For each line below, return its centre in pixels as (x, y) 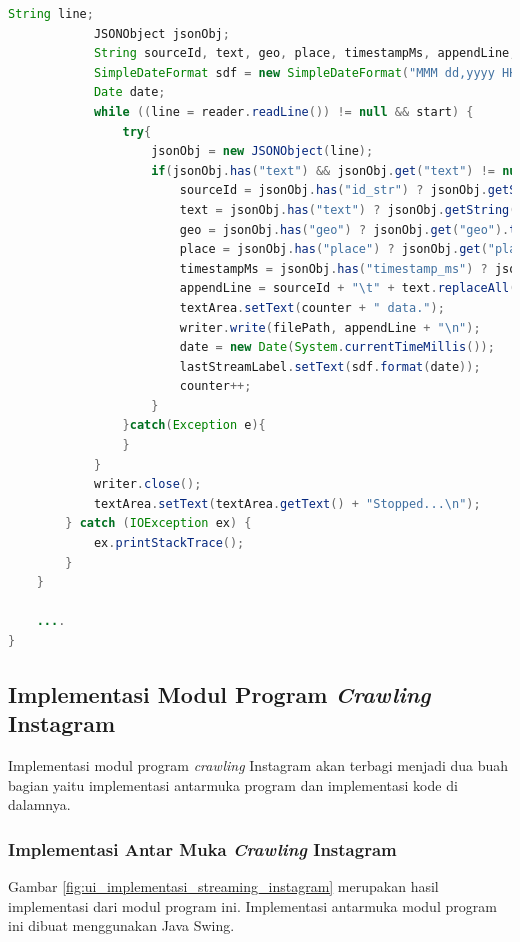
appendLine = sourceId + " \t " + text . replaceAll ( (348, 288)
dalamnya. (39, 804)
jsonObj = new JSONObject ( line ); (262, 151)
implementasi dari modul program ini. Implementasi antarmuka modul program (252, 905)
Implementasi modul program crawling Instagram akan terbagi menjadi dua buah (258, 765)
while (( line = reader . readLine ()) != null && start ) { (283, 111)
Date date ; (129, 92)
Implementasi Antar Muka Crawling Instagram (202, 848)
